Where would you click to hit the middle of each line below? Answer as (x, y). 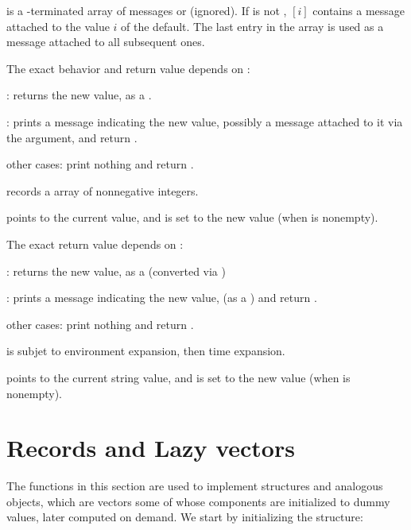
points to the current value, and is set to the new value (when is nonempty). (192, 217)
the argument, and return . (72, 137)
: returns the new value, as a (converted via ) (116, 271)
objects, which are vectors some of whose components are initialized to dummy (198, 501)
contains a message (359, 10)
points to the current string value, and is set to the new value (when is (178, 377)
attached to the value (58, 26)
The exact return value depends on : (95, 244)
